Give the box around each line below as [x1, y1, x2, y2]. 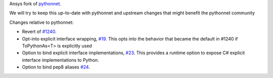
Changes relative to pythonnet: [9, 19, 74, 25]
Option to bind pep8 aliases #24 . [22, 64, 90, 70]
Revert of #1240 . [22, 28, 57, 35]
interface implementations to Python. [22, 57, 99, 63]
